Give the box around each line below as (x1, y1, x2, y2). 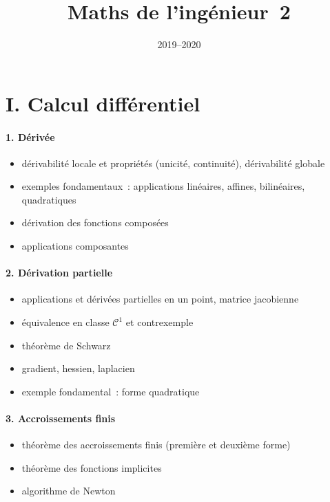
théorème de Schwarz (21, 338, 111, 352)
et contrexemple (125, 315, 194, 329)
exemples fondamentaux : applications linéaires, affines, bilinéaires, (21, 179, 305, 193)
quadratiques (21, 192, 76, 206)
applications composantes (21, 239, 129, 253)
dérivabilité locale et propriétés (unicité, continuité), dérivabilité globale (21, 155, 325, 170)
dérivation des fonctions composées (21, 215, 169, 230)
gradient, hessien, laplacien (21, 361, 135, 375)
